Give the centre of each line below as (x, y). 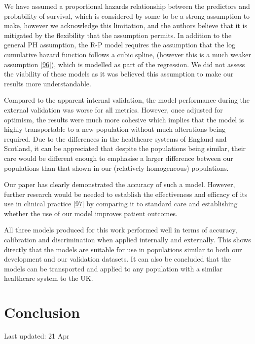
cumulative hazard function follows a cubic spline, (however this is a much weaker (127, 54)
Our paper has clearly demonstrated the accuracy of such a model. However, (120, 184)
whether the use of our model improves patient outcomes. (91, 213)
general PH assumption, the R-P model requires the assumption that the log (120, 45)
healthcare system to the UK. (49, 278)
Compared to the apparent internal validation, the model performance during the (127, 100)
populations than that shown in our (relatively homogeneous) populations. (116, 168)
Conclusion (42, 312)
